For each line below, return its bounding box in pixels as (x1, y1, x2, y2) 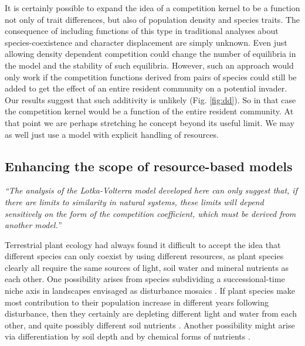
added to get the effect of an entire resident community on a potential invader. (5, 82, 287, 94)
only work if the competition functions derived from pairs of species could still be (5, 70, 297, 83)
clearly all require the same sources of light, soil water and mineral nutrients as (5, 261, 289, 273)
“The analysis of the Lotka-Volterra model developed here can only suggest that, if (5, 184, 297, 196)
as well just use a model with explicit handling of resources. (5, 128, 219, 140)
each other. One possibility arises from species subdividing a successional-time (5, 273, 285, 285)
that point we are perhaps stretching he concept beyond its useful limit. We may (5, 116, 294, 128)
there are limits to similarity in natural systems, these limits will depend (5, 195, 264, 208)
